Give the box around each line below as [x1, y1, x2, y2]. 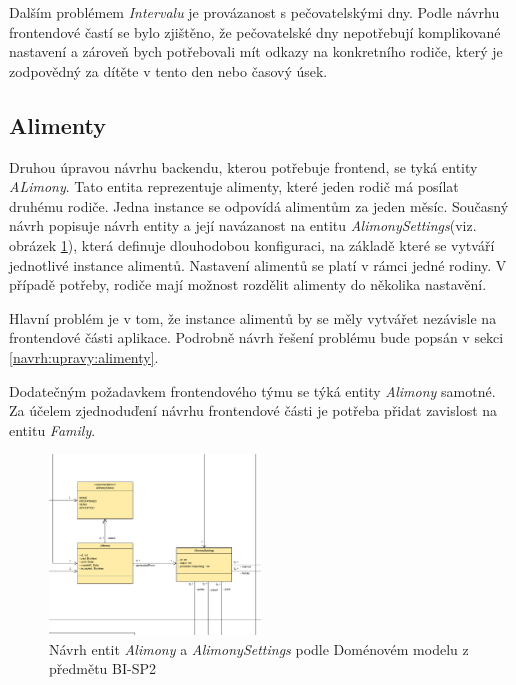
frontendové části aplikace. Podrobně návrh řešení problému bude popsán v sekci [9, 327, 504, 348]
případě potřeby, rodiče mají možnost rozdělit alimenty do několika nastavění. [9, 274, 487, 295]
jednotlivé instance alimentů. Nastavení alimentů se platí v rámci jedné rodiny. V [9, 254, 507, 275]
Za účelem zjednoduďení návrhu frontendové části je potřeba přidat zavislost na [9, 400, 498, 421]
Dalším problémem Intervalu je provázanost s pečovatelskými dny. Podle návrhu [9, 2, 500, 22]
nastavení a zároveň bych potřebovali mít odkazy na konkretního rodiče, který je [9, 41, 503, 62]
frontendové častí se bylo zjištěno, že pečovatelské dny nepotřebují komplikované [9, 21, 501, 42]
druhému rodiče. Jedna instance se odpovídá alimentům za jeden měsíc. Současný [9, 195, 509, 216]
